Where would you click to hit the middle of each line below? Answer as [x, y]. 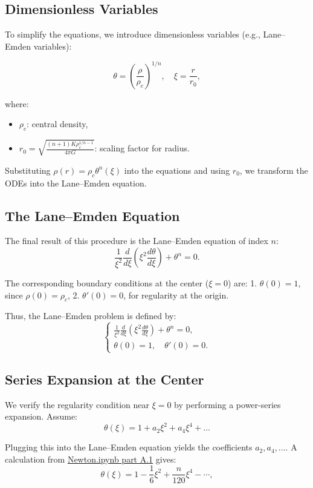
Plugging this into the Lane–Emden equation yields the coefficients [129, 447]
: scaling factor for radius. [142, 148]
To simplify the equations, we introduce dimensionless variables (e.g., [133, 34]
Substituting [28, 170]
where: [17, 103]
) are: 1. [242, 282]
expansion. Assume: [41, 416]
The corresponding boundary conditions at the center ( [107, 282]
